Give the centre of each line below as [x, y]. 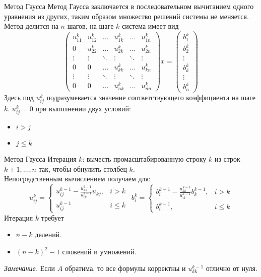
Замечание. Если [29, 268]
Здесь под [19, 97]
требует [52, 217]
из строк [227, 159]
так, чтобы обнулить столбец [83, 168]
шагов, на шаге [90, 26]
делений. [48, 234]
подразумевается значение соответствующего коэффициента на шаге [151, 97]
